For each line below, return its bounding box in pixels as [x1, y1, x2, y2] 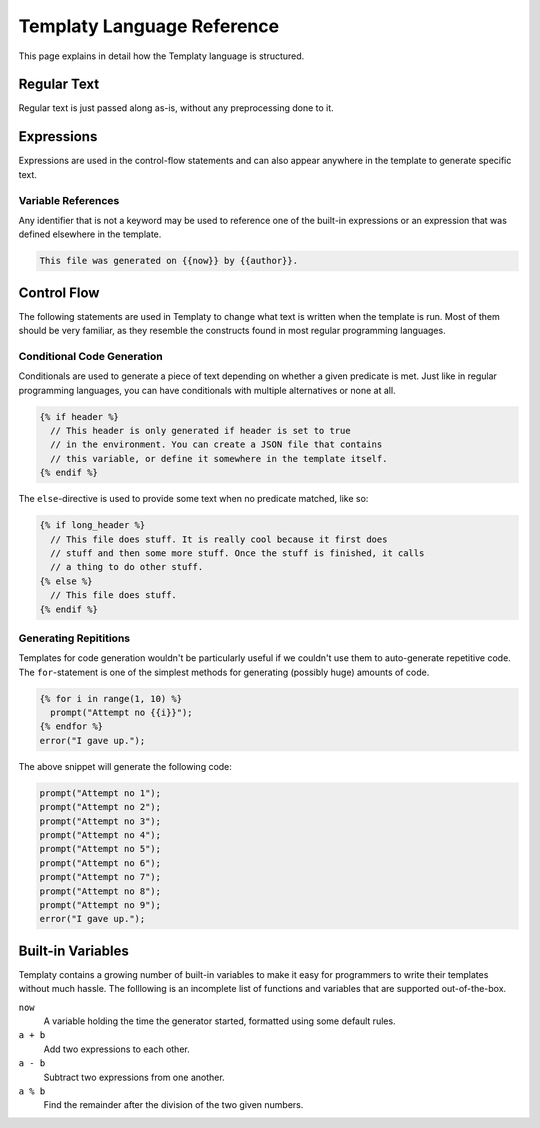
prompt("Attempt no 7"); [39, 871, 162, 883]
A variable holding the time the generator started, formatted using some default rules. [43, 1015, 396, 1027]
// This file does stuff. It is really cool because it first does [50, 533, 388, 545]
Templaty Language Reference [18, 15, 280, 37]
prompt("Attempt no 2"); [39, 801, 162, 813]
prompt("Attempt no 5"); [39, 843, 162, 855]
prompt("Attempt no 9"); [39, 899, 162, 910]
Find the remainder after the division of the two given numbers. [43, 1099, 304, 1111]
